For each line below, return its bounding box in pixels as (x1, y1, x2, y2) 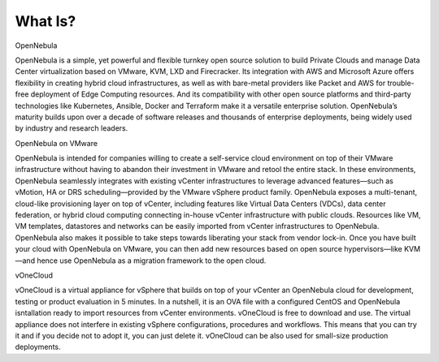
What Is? (15, 12, 76, 30)
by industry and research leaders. (15, 123, 128, 133)
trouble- (387, 78, 415, 88)
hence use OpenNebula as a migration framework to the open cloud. (37, 256, 267, 265)
